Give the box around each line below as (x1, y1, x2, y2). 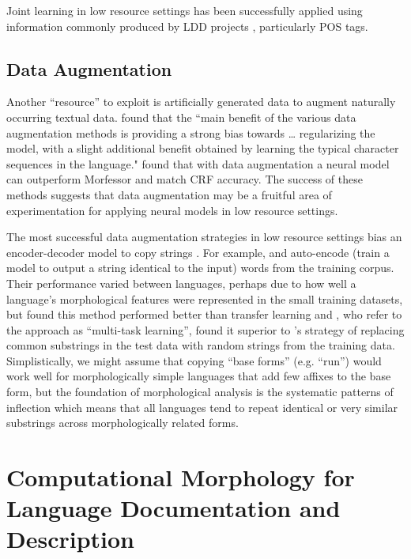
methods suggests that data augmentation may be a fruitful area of (6, 186, 332, 202)
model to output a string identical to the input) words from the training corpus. (6, 259, 394, 276)
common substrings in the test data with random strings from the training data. (6, 337, 395, 353)
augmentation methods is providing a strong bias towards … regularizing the (6, 124, 375, 141)
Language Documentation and (6, 492, 341, 524)
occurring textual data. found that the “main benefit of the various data (6, 108, 356, 125)
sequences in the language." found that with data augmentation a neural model (6, 155, 390, 172)
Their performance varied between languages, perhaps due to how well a (6, 274, 356, 291)
